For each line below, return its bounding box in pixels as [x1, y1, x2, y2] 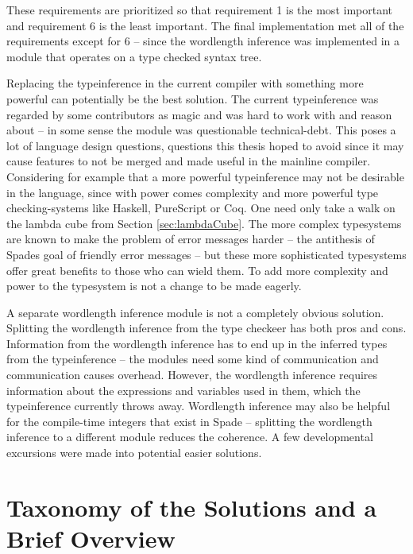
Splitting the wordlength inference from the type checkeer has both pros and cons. [6, 320, 407, 336]
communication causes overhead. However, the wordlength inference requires [6, 366, 378, 383]
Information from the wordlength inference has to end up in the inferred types [6, 335, 388, 351]
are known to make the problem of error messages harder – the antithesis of [6, 231, 375, 247]
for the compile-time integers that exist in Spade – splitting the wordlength [6, 413, 372, 429]
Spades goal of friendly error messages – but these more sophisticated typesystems [6, 246, 407, 262]
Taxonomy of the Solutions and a [6, 490, 377, 523]
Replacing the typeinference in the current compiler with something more [6, 75, 364, 91]
